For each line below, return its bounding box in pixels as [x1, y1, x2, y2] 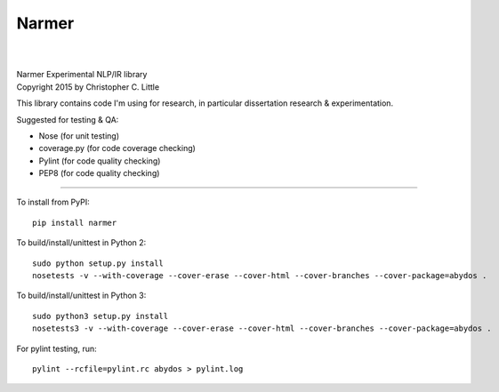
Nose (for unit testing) [38, 130, 120, 141]
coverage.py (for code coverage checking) [38, 143, 196, 154]
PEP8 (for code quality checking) [38, 168, 160, 179]
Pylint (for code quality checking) [38, 156, 161, 166]
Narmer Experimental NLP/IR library [16, 69, 148, 80]
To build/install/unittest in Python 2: [16, 237, 147, 248]
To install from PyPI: [16, 196, 90, 208]
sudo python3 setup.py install [32, 311, 169, 321]
